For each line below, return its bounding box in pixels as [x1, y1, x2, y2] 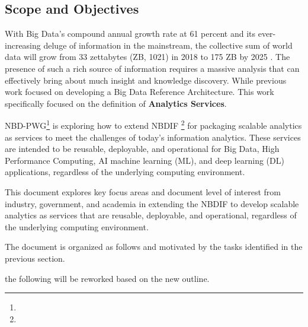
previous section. [5, 252, 65, 264]
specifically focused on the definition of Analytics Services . [5, 97, 227, 109]
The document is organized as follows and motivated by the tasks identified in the [5, 240, 303, 253]
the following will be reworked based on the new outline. [5, 272, 210, 284]
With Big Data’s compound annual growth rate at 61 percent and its [5, 27, 256, 40]
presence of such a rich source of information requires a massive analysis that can [5, 62, 300, 74]
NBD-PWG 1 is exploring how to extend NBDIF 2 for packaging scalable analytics [5, 118, 302, 132]
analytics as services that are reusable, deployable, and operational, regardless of [5, 209, 297, 221]
